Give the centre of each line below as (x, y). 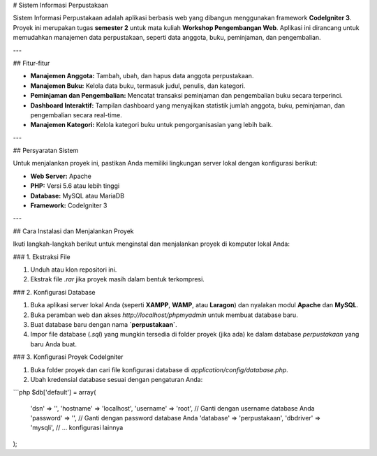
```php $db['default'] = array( (54, 392)
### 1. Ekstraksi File (42, 257)
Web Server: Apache (61, 176)
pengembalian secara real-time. (76, 115)
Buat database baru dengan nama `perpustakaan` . (104, 324)
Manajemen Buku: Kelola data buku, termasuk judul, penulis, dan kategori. (138, 86)
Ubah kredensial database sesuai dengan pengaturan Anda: (117, 379)
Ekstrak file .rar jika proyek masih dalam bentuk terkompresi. (118, 279)
